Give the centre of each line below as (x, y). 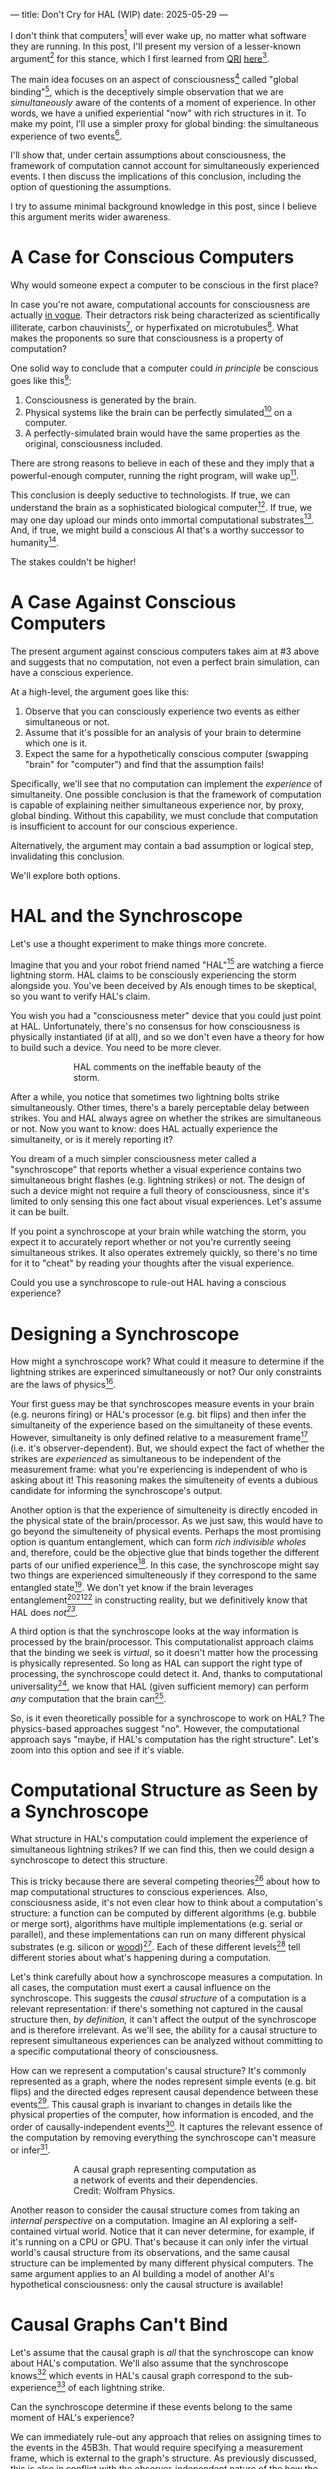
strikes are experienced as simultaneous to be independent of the (146, 1458)
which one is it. (56, 743)
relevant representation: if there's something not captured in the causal (156, 2008)
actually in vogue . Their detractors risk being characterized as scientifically (165, 315)
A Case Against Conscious (123, 602)
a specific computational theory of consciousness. (114, 2051)
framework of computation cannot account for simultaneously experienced (165, 166)
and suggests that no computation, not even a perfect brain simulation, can (165, 661)
